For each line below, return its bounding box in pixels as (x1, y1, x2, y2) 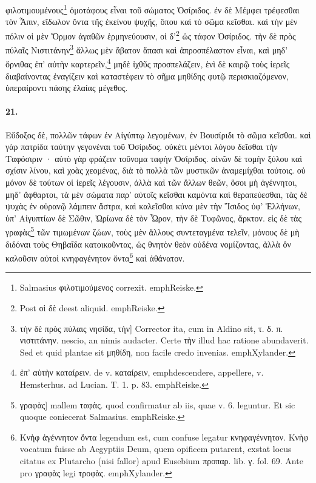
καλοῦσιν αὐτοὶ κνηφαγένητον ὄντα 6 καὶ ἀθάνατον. (5, 250, 185, 264)
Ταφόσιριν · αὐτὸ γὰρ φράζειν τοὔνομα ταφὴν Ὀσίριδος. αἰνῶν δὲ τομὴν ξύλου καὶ (5, 152, 303, 164)
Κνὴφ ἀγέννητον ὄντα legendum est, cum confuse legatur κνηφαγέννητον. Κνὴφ (19, 430, 309, 443)
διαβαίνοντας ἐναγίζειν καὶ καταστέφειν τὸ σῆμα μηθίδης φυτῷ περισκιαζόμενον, (5, 69, 289, 82)
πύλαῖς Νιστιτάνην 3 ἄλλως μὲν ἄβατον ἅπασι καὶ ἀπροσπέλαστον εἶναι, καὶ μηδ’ (5, 42, 288, 56)
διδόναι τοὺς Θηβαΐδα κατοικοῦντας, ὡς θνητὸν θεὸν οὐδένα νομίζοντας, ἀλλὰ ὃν (5, 237, 291, 250)
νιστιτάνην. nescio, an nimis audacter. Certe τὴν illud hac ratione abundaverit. (19, 334, 309, 346)
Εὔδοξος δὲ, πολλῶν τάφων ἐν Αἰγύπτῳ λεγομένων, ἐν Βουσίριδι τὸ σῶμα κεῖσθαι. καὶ (5, 128, 311, 141)
